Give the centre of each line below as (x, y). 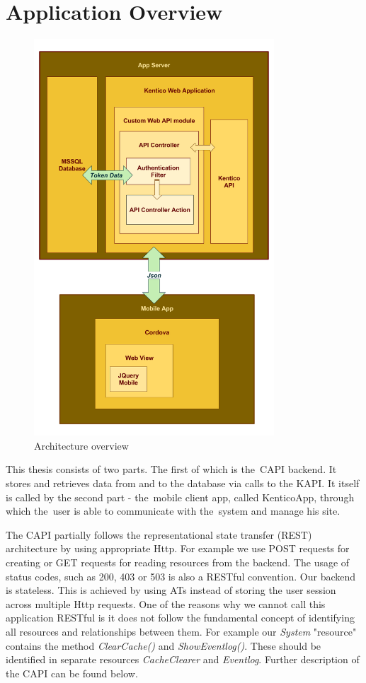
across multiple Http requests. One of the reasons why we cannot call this (166, 603)
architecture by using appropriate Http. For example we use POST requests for (178, 548)
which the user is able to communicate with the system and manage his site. (173, 511)
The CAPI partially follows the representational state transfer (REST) (159, 534)
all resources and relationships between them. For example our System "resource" (181, 631)
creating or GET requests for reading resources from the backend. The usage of (178, 562)
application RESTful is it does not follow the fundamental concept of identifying (180, 618)
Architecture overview (81, 445)
